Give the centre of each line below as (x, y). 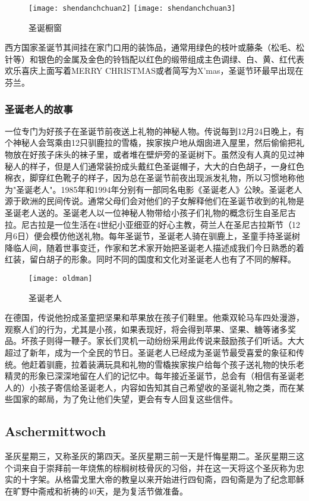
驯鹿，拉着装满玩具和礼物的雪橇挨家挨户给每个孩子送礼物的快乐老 (175, 364)
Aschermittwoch (56, 431)
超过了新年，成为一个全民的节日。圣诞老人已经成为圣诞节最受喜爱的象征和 (150, 352)
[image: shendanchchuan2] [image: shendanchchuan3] (132, 8)
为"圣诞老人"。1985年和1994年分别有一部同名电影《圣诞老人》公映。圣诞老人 (154, 189)
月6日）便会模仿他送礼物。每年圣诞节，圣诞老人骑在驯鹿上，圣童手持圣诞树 (152, 236)
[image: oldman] (61, 278)
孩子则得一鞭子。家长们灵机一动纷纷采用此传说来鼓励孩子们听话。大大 (167, 341)
